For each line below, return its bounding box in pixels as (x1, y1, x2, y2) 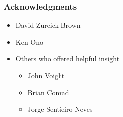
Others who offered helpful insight (15, 53, 120, 64)
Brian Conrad (27, 87, 69, 97)
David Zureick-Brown (15, 20, 81, 30)
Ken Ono (15, 36, 44, 47)
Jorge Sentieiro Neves (27, 104, 93, 114)
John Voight (27, 70, 65, 80)
